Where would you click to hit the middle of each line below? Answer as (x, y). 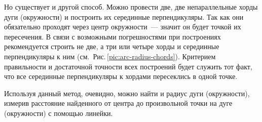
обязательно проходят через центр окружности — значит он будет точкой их (123, 27)
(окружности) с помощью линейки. (59, 113)
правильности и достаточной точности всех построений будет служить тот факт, (128, 66)
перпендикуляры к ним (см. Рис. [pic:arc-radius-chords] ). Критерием (110, 56)
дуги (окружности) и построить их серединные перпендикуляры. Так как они (124, 16)
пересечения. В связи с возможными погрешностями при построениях (113, 36)
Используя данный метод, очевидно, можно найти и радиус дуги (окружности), (127, 93)
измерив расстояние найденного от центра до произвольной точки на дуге (118, 103)
